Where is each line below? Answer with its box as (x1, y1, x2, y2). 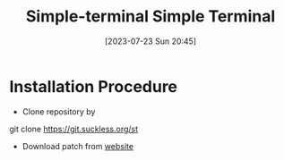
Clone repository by (22, 105, 96, 117)
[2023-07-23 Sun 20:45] (104, 36, 197, 46)
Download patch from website (22, 140, 134, 151)
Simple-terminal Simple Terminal (25, 6, 276, 27)
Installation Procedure (9, 76, 177, 97)
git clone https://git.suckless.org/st (9, 123, 139, 134)
